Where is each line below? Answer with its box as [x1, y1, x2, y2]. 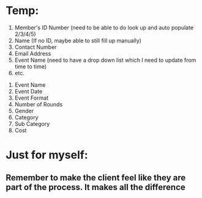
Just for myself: [6, 148, 88, 162]
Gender [14, 107, 34, 114]
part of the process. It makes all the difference [6, 182, 185, 193]
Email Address [14, 50, 51, 57]
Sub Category [14, 120, 50, 127]
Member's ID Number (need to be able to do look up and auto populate [14, 24, 194, 31]
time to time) [14, 62, 47, 70]
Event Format [14, 94, 49, 101]
